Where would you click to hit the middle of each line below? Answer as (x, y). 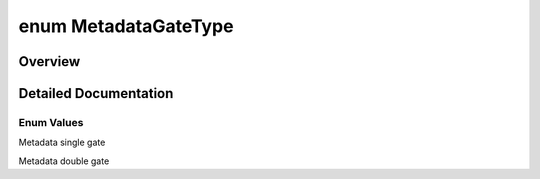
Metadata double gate (64, 161)
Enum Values (51, 122)
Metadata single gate (62, 142)
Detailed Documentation (96, 93)
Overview (49, 61)
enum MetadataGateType (126, 26)
